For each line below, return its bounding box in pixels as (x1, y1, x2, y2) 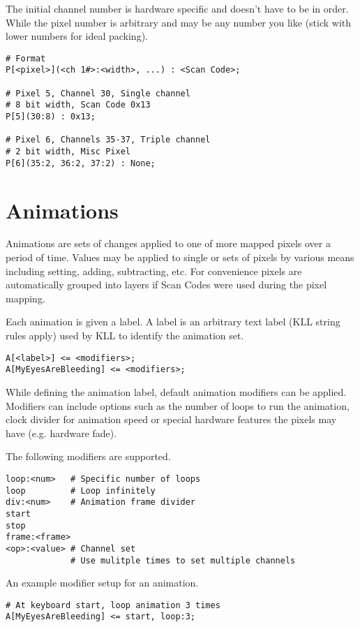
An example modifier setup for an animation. (6, 575, 199, 590)
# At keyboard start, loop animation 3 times (6, 600, 220, 610)
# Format (6, 53, 46, 64)
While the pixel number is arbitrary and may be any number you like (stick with (6, 15, 352, 29)
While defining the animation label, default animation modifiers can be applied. (6, 384, 347, 399)
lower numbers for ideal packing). (6, 29, 148, 43)
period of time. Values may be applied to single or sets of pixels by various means (6, 250, 354, 265)
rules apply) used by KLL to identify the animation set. (6, 328, 244, 343)
